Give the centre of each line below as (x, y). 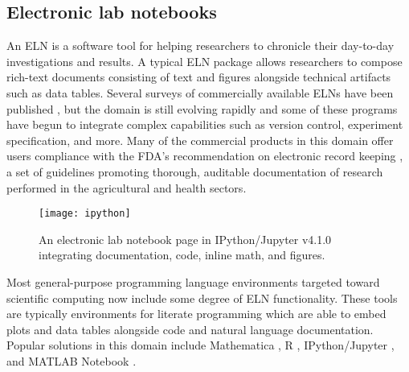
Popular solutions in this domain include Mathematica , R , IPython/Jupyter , (200, 345)
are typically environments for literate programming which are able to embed (196, 314)
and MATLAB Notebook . (72, 360)
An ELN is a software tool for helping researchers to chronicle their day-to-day (200, 45)
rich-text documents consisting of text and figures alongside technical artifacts (199, 77)
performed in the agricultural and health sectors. (127, 187)
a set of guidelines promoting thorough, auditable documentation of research (195, 171)
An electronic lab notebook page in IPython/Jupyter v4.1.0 (185, 239)
